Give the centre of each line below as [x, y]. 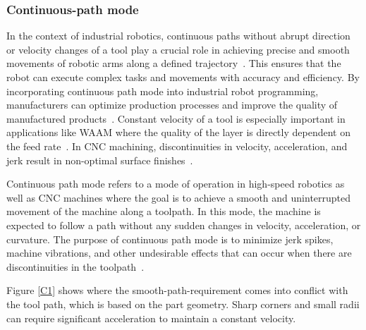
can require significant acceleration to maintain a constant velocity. [151, 318]
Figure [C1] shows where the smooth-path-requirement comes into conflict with [177, 290]
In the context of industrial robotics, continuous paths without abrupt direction [178, 36]
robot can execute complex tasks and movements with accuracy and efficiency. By [183, 77]
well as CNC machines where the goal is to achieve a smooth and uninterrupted [179, 197]
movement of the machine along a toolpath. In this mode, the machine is [164, 211]
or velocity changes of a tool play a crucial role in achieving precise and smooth [178, 49]
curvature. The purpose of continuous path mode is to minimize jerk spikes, [170, 239]
